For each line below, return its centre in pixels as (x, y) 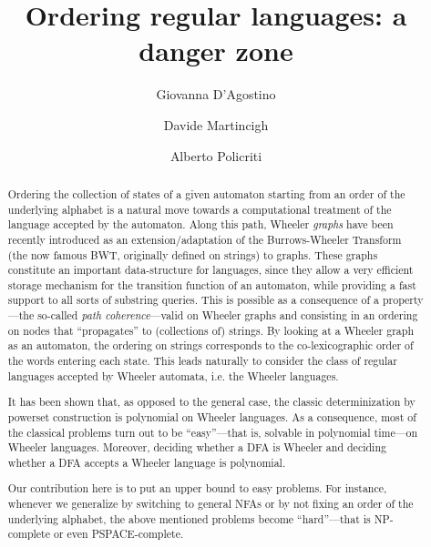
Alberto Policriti (216, 155)
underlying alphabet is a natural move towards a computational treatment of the (200, 209)
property (403, 300)
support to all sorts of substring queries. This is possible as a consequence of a (193, 300)
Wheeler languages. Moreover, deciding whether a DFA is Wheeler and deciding (197, 447)
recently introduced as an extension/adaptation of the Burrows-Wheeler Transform (205, 239)
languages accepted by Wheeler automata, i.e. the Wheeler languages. (173, 375)
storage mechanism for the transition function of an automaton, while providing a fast (212, 284)
